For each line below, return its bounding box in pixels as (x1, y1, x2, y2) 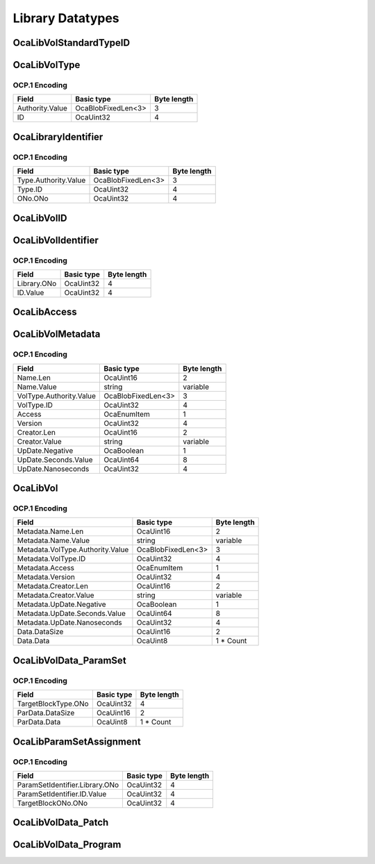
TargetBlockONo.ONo (17, 798, 88, 808)
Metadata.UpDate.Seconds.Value (17, 608, 126, 618)
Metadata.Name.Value (17, 535, 90, 545)
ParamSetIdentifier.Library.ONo (17, 780, 119, 790)
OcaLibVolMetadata (12, 329, 101, 340)
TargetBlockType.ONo (17, 699, 90, 708)
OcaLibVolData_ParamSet (12, 654, 126, 666)
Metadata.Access (17, 563, 75, 573)
